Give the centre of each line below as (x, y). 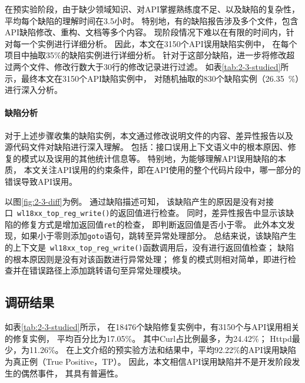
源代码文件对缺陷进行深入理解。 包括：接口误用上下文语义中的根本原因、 (146, 147)
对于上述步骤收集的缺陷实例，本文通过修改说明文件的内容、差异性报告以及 (149, 135)
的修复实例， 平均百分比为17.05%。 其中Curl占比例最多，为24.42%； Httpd (148, 338)
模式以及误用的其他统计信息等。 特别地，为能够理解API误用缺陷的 (149, 158)
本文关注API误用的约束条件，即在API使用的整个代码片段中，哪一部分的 (162, 170)
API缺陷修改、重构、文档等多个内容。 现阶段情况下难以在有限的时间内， (145, 32)
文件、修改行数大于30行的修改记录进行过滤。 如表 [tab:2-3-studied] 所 (159, 66)
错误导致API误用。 (41, 181)
